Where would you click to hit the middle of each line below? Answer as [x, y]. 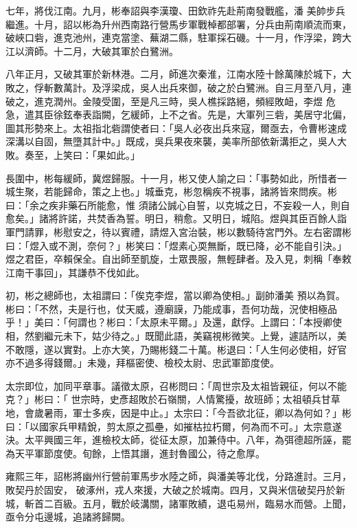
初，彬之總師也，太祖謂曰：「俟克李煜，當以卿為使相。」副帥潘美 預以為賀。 [175, 295]
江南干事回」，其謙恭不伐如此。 [75, 272]
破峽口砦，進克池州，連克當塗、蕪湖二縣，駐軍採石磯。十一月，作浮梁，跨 [174, 37]
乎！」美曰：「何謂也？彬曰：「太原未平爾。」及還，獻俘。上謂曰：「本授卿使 [174, 322]
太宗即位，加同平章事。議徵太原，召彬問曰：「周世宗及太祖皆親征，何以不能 [176, 385]
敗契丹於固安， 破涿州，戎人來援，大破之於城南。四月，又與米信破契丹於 [171, 489]
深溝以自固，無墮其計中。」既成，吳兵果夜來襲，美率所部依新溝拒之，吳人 [171, 141]
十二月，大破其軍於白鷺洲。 [116, 51]
